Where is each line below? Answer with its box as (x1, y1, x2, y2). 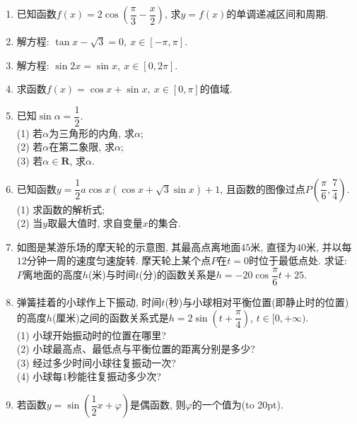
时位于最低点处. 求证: (249, 253, 347, 268)
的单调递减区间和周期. (226, 6, 329, 20)
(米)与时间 (88, 267, 136, 282)
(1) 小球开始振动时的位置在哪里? (16, 327, 166, 342)
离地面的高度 (23, 267, 83, 282)
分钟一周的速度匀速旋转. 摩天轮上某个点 (26, 253, 211, 268)
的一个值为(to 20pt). (192, 397, 283, 412)
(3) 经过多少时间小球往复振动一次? (16, 355, 176, 370)
